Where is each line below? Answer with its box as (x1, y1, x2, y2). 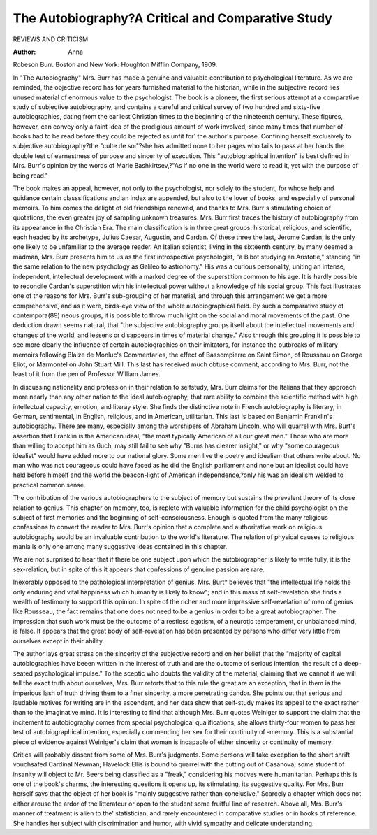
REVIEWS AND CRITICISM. (13, 35, 90, 43)
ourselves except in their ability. (13, 636, 105, 645)
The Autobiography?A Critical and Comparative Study (13, 10, 333, 26)
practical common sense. (13, 480, 86, 489)
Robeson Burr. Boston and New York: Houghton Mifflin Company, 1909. (13, 60, 218, 69)
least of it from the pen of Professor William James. (13, 370, 161, 378)
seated (13, 669, 33, 678)
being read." (13, 171, 49, 180)
